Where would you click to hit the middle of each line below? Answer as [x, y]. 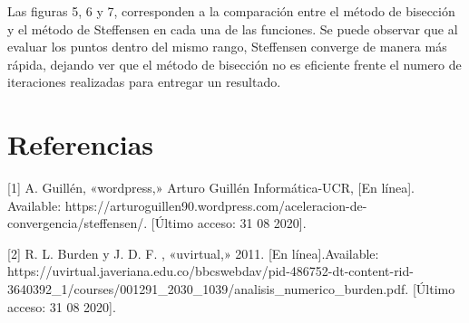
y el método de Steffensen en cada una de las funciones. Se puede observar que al [233, 28]
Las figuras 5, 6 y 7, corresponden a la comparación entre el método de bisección [231, 11]
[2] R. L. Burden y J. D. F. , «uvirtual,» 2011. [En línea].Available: [193, 253]
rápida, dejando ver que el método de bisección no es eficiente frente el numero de [234, 64]
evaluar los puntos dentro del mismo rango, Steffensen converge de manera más [227, 47]
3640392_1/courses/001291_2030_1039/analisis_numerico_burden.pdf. [208, 289]
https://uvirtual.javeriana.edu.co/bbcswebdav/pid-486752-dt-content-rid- [210, 271]
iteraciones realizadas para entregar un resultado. [144, 82]
